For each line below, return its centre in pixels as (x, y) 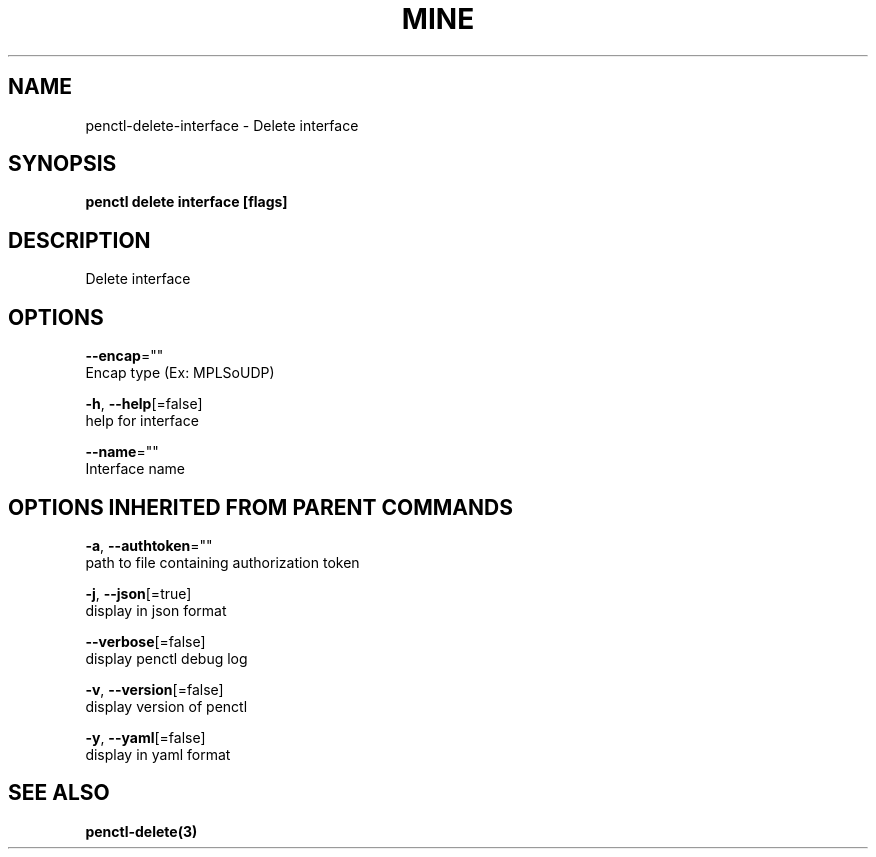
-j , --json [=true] (138, 593)
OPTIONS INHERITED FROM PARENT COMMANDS (260, 507)
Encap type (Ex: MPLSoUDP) (180, 373)
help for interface (142, 421)
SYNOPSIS (62, 164)
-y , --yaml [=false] (145, 737)
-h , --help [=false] (144, 404)
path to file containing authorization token (222, 562)
